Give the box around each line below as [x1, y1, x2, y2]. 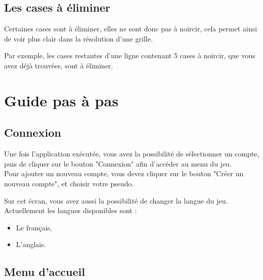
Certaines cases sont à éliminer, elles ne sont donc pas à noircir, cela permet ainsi [4, 23, 257, 34]
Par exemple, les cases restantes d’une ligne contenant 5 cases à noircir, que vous [4, 50, 255, 61]
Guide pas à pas [4, 90, 119, 110]
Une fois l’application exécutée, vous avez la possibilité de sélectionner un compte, [4, 148, 259, 159]
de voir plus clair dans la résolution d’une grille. [4, 33, 153, 44]
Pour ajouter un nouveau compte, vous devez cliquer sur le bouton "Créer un [4, 168, 244, 179]
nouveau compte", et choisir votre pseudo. [4, 178, 134, 188]
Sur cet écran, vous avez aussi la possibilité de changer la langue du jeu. [4, 195, 228, 206]
